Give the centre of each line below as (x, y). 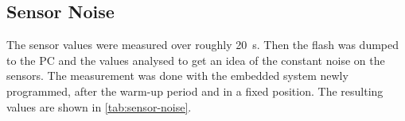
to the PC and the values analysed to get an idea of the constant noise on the (196, 60)
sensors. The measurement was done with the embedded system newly (177, 76)
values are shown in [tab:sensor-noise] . (99, 106)
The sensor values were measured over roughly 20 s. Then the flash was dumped (203, 45)
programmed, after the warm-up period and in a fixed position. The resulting (195, 91)
